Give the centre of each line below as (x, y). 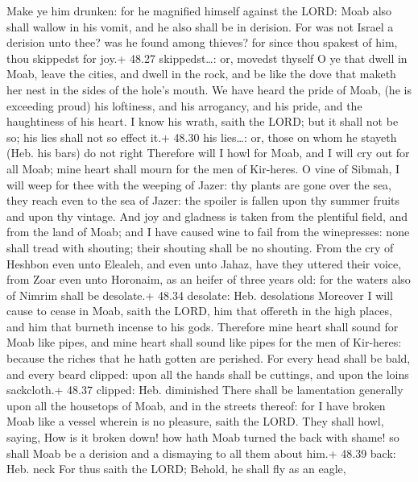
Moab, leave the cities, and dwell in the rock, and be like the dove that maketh (201, 74)
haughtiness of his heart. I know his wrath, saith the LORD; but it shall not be (203, 121)
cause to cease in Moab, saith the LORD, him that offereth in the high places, (199, 311)
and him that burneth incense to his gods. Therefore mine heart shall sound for (203, 326)
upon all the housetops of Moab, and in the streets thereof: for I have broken (196, 405)
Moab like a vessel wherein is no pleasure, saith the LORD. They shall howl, (195, 421)
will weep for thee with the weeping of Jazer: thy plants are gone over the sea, (199, 184)
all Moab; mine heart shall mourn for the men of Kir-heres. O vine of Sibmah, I (203, 168)
